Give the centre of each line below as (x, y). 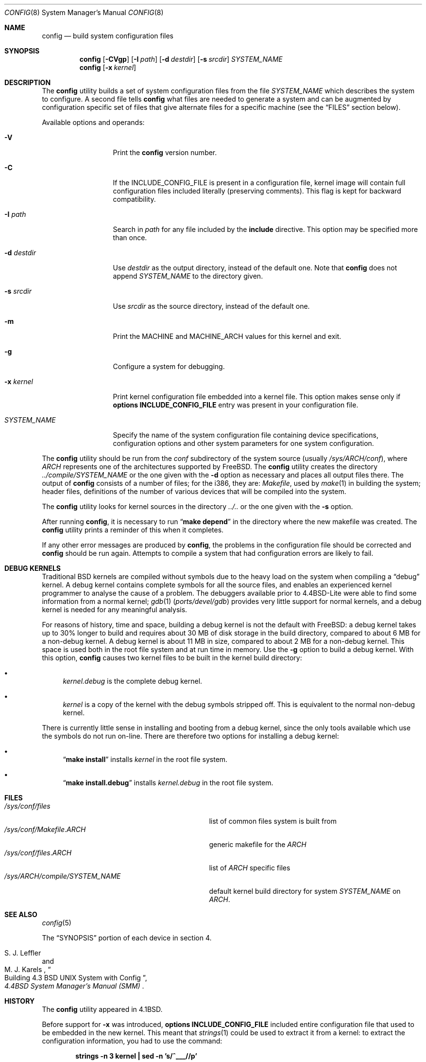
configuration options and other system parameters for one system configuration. (243, 443)
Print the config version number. (165, 152)
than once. (130, 238)
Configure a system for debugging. (169, 366)
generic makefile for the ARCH (258, 844)
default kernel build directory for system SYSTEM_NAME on (305, 891)
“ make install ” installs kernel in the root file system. (145, 759)
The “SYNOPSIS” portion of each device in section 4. (127, 938)
